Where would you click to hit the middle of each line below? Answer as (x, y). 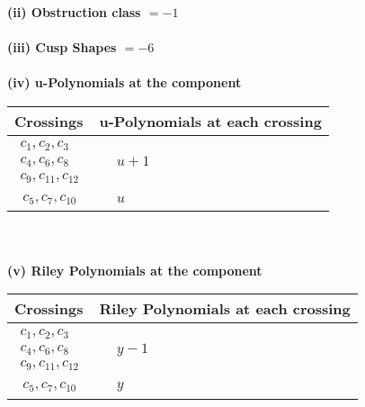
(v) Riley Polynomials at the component (135, 270)
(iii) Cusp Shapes (62, 47)
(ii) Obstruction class (74, 12)
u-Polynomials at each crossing (210, 121)
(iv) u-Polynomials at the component (125, 82)
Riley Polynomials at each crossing (225, 309)
